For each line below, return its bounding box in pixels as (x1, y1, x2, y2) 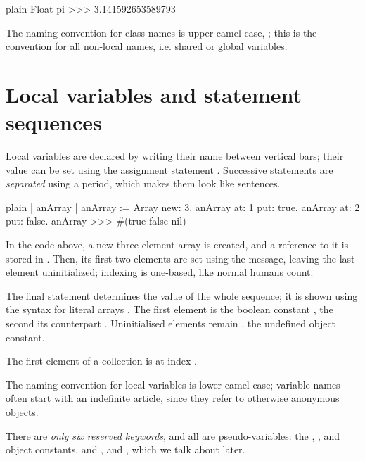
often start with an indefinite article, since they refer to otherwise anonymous (6, 391, 340, 405)
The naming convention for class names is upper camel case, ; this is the (6, 25, 317, 39)
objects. (6, 405, 39, 419)
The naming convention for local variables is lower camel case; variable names (6, 377, 340, 391)
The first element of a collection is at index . (6, 353, 197, 368)
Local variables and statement (6, 80, 302, 108)
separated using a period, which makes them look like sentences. (6, 176, 281, 191)
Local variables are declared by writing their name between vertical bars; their (6, 149, 344, 163)
